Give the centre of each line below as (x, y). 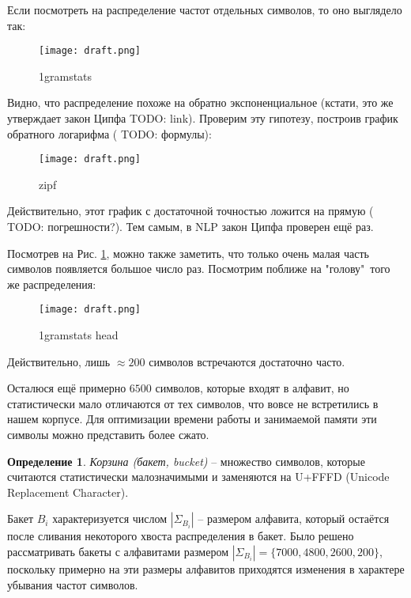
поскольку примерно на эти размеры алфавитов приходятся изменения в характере (206, 569)
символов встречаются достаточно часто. (247, 361)
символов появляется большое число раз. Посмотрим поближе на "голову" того (199, 269)
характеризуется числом (110, 519)
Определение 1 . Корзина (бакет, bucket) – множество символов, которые (186, 461)
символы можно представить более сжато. (108, 435)
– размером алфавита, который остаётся (294, 519)
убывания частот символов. (73, 584)
